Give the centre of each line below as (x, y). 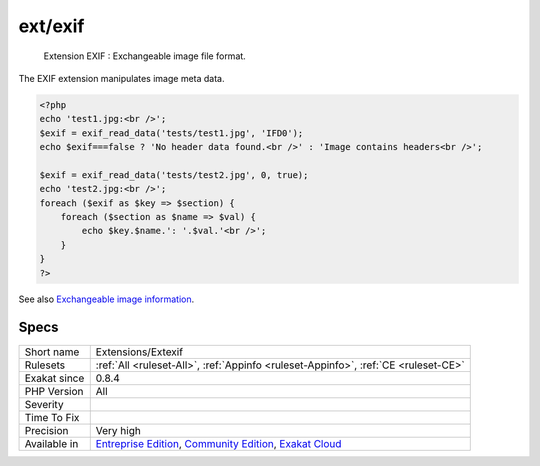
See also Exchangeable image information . (106, 299)
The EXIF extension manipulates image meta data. (121, 78)
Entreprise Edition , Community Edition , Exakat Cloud (218, 443)
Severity (44, 404)
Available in (51, 443)
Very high (118, 430)
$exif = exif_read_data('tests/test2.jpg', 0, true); (174, 174)
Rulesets (44, 365)
